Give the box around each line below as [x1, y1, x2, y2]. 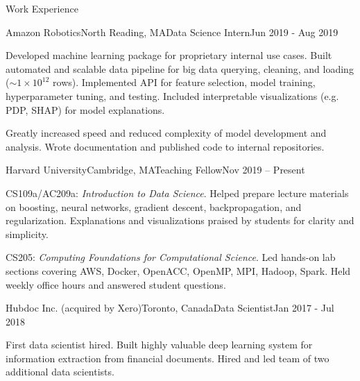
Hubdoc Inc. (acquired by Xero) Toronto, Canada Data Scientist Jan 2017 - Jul [6, 300, 334, 315]
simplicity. [6, 226, 49, 241]
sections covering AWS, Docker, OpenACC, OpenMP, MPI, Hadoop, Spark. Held [6, 263, 351, 278]
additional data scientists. [6, 364, 114, 379]
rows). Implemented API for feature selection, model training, [53, 75, 316, 90]
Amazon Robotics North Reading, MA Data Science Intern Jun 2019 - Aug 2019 [6, 24, 338, 39]
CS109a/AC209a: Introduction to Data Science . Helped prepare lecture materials [6, 185, 349, 200]
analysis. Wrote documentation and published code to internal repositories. [6, 139, 325, 153]
